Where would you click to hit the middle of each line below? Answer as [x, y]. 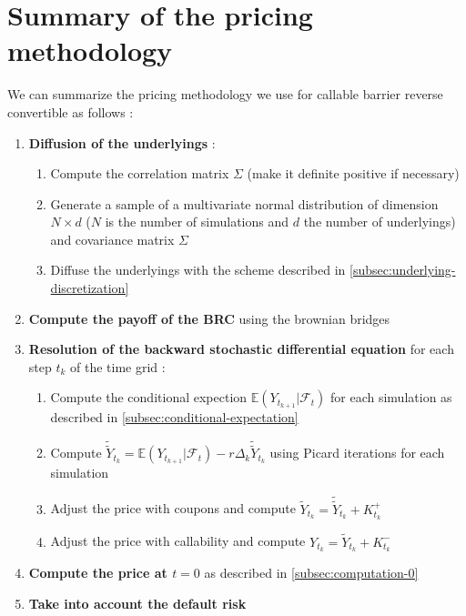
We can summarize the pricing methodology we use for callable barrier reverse [225, 94]
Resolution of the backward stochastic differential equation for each [241, 349]
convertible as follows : [71, 111]
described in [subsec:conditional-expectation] [174, 417]
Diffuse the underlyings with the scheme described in [198, 270]
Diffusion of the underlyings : [122, 142]
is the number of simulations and [197, 222]
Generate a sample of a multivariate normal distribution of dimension [244, 203]
